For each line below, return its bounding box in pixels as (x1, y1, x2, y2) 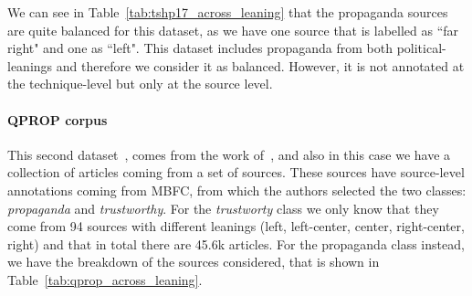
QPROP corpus (7, 110, 108, 129)
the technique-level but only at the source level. (7, 74, 273, 93)
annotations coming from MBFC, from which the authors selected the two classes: (7, 180, 467, 199)
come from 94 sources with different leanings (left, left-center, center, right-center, (7, 217, 465, 236)
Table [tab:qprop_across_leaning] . (7, 270, 203, 289)
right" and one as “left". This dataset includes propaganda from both (7, 38, 393, 58)
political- (396, 38, 446, 58)
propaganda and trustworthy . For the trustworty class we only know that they (7, 198, 439, 217)
